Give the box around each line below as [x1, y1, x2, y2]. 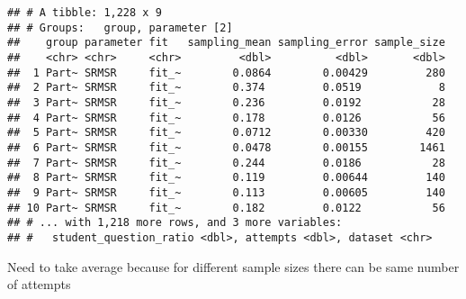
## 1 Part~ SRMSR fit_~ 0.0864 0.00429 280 [7, 66, 445, 79]
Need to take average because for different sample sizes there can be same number [7, 257, 460, 276]
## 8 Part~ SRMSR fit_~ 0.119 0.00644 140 [7, 171, 445, 185]
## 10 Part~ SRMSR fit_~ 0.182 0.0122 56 [7, 201, 445, 214]
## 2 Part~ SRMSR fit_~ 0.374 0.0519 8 [7, 81, 445, 95]
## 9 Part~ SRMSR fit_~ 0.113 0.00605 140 [7, 186, 445, 199]
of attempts [7, 275, 71, 294]
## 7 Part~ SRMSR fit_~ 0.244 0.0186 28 [7, 156, 445, 169]
